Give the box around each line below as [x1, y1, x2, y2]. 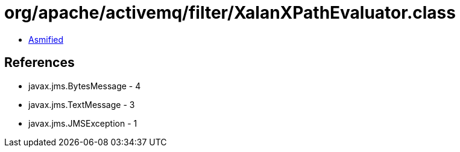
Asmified [28, 34, 64, 45]
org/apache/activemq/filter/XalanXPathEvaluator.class [4, 2, 456, 23]
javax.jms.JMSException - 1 [28, 118, 137, 128]
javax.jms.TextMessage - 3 [28, 99, 135, 110]
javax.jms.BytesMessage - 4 [28, 80, 141, 91]
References [4, 55, 75, 71]
